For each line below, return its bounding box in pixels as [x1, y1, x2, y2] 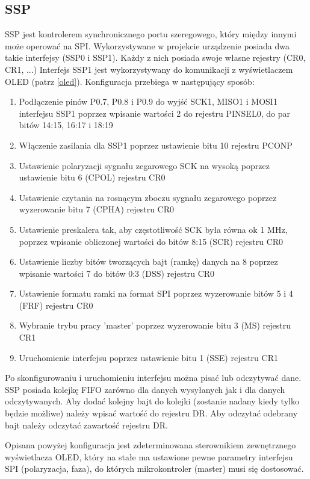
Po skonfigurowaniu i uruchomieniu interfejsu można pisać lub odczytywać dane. [5, 371, 302, 384]
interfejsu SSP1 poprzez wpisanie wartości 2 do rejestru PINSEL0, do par [19, 107, 290, 119]
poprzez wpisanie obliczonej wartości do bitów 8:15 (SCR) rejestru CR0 [19, 235, 284, 247]
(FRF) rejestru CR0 [19, 298, 93, 311]
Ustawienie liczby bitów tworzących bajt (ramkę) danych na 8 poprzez [19, 255, 278, 268]
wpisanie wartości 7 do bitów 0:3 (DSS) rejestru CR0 [19, 267, 215, 279]
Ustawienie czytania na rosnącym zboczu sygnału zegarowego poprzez [19, 191, 277, 203]
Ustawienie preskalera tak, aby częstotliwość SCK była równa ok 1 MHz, [19, 223, 288, 235]
